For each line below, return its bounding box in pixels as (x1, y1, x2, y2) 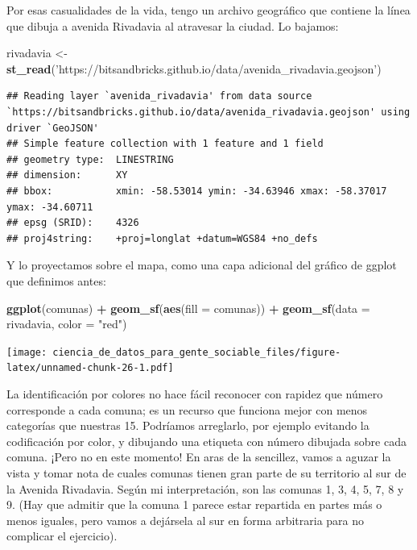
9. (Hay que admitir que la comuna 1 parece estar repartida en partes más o (6, 496, 382, 513)
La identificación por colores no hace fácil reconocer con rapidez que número (6, 385, 383, 402)
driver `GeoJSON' (6, 122, 99, 134)
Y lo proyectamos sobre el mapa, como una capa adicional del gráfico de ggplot (6, 256, 397, 273)
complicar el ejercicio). (6, 527, 118, 544)
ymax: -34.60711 (6, 201, 93, 213)
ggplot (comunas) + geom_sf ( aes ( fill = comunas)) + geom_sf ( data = (6, 299, 370, 316)
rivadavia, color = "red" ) (6, 315, 127, 332)
